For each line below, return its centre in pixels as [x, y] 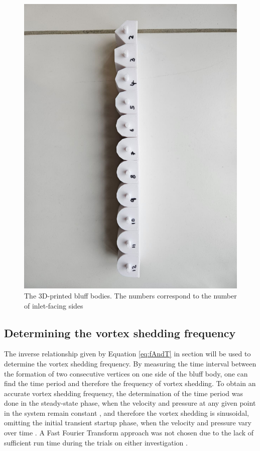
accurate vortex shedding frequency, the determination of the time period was [123, 393]
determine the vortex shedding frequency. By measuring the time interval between [130, 363]
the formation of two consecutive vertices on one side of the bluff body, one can [126, 373]
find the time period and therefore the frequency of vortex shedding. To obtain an [130, 383]
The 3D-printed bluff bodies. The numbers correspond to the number [131, 295]
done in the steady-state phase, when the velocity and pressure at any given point [130, 403]
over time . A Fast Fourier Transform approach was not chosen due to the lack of [129, 433]
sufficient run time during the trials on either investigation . [96, 442]
